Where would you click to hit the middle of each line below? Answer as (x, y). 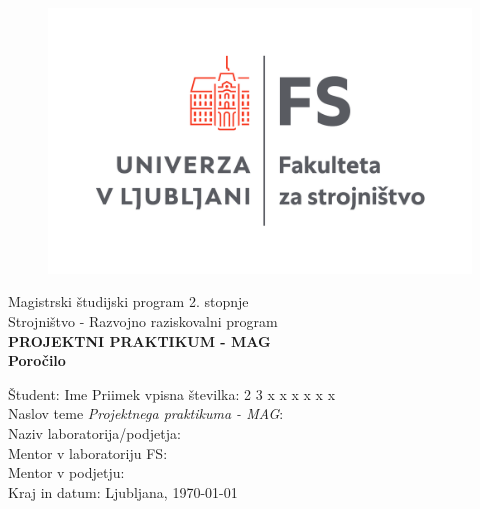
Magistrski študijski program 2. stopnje (128, 301)
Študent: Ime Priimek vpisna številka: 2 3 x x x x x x (172, 393)
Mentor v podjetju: (66, 472)
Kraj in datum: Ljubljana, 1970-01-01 (123, 491)
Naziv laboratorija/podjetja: (94, 432)
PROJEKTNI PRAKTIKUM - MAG (139, 340)
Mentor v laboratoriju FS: (88, 452)
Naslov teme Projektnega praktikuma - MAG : (146, 413)
